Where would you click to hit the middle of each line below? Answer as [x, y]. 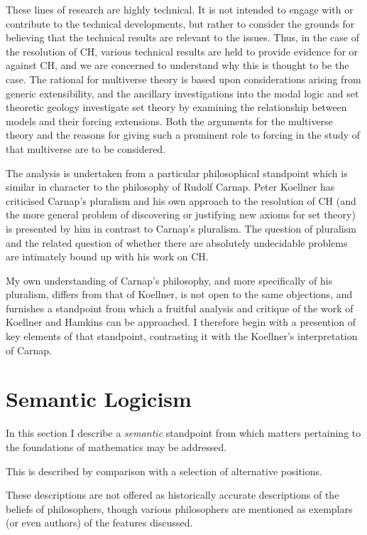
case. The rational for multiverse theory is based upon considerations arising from [183, 79]
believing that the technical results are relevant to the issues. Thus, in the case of [182, 37]
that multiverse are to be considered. [86, 148]
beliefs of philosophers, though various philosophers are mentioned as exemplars [179, 508]
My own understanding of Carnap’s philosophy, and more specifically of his [169, 280]
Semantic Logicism [99, 399]
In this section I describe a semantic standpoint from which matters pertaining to [183, 433]
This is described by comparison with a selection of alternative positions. [164, 471]
